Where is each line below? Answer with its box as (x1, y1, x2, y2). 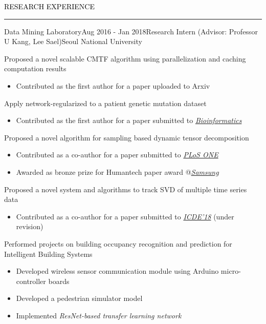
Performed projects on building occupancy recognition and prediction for (4, 238, 232, 249)
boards (48, 275, 70, 286)
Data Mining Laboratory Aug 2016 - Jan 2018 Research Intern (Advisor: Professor (4, 26, 258, 36)
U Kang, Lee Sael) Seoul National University (4, 36, 142, 47)
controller (16, 275, 46, 286)
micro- (220, 266, 241, 276)
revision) (16, 221, 43, 232)
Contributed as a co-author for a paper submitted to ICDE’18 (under (16, 211, 234, 221)
